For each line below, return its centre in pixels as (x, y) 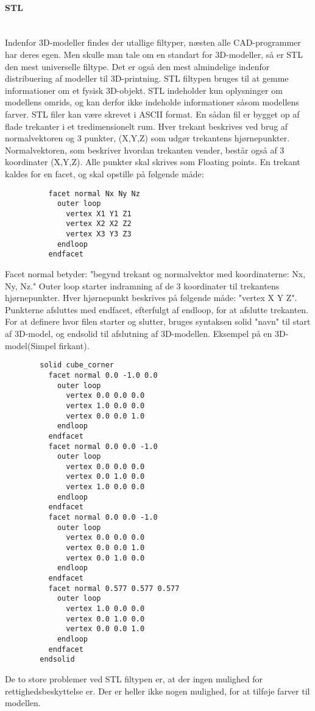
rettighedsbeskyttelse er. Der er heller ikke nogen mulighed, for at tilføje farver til (157, 691)
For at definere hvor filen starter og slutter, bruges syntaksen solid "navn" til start (158, 321)
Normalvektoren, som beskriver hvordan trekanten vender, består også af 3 (145, 150)
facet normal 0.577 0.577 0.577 (114, 588)
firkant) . (74, 345)
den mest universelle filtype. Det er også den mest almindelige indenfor (137, 66)
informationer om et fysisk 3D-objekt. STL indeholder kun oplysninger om (144, 90)
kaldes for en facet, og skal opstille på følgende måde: (104, 173)
